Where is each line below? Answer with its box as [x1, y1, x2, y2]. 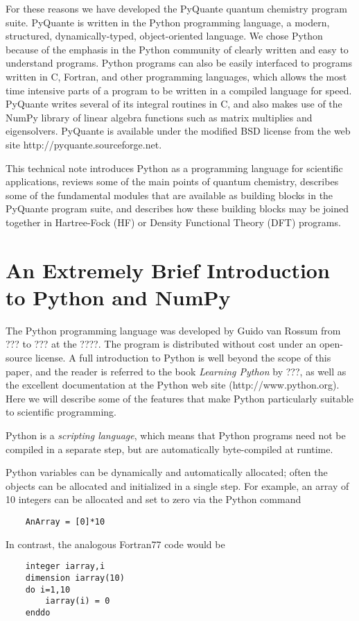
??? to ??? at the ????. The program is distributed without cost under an [6, 337, 317, 351]
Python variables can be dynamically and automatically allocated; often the [6, 465, 328, 479]
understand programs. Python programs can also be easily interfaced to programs [6, 56, 352, 70]
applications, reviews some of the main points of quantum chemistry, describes [6, 174, 339, 189]
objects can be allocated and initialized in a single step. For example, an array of [6, 478, 349, 493]
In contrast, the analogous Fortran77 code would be [6, 536, 225, 551]
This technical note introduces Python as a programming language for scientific [6, 160, 343, 175]
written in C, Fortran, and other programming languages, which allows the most [6, 69, 347, 83]
